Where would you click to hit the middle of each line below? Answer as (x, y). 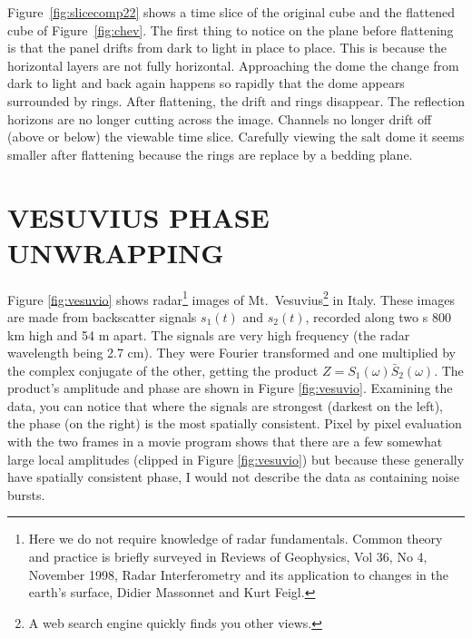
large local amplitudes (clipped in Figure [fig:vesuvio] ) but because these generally (236, 459)
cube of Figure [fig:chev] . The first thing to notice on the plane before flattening (231, 29)
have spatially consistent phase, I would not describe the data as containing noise (233, 477)
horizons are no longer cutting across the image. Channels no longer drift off (220, 118)
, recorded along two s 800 (378, 316)
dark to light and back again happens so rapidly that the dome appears (206, 83)
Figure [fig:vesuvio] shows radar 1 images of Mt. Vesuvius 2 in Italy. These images (231, 298)
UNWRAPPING (116, 252)
